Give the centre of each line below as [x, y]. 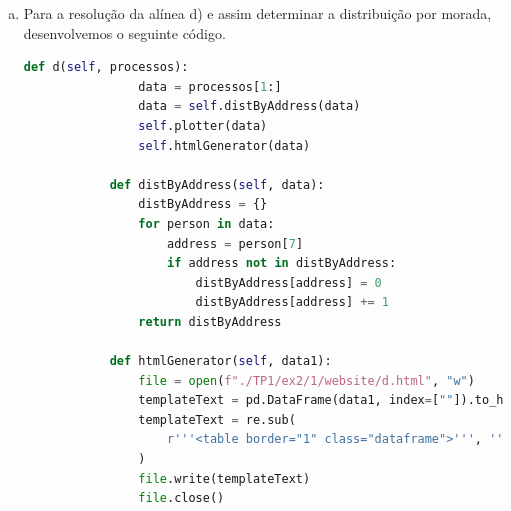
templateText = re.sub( [217, 419]
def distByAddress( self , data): [217, 184]
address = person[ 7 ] [235, 243]
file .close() [181, 498]
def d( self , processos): [106, 67]
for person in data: [206, 223]
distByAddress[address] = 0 [288, 282]
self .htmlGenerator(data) [224, 145]
